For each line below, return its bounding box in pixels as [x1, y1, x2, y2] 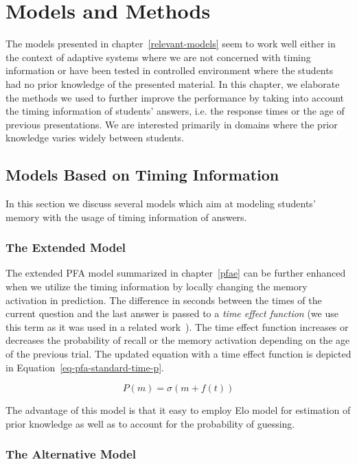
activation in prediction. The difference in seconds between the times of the [5, 292, 322, 307]
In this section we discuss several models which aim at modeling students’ [5, 196, 316, 211]
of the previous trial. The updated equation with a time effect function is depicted [5, 347, 352, 361]
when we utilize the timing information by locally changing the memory [5, 279, 308, 294]
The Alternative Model [5, 445, 137, 463]
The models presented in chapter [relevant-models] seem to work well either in [5, 36, 336, 51]
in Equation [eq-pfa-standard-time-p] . [5, 360, 164, 374]
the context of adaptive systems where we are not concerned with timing [5, 49, 311, 64]
